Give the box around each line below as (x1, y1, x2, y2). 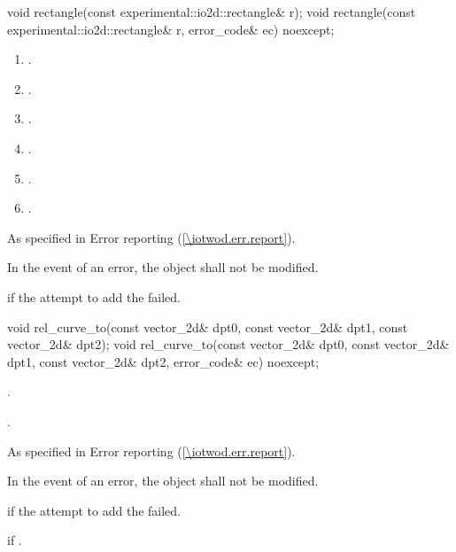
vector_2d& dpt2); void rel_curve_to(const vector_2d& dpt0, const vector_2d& (7, 335, 450, 354)
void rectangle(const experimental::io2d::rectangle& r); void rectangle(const (7, 3, 416, 20)
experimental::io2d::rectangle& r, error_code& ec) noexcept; (7, 19, 335, 38)
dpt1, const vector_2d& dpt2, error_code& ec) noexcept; (7, 352, 320, 370)
